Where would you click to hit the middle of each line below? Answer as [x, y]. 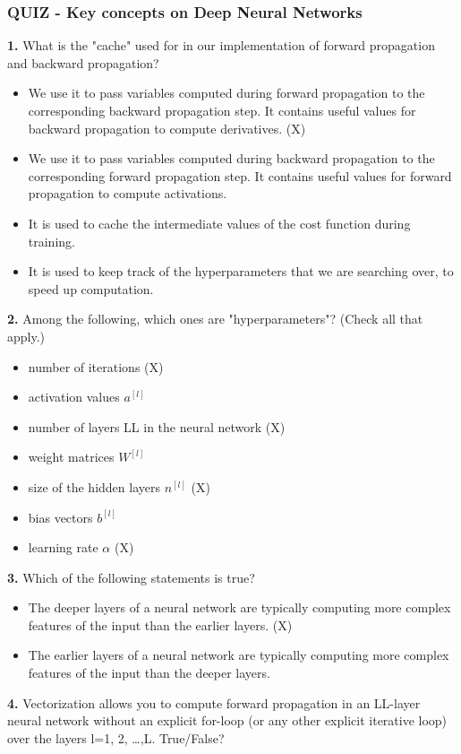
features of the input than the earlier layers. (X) [160, 624]
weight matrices [71, 457]
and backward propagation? [83, 62]
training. [51, 241]
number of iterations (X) [96, 366]
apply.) [26, 336]
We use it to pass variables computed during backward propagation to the [231, 158]
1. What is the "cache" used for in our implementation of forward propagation [221, 45]
